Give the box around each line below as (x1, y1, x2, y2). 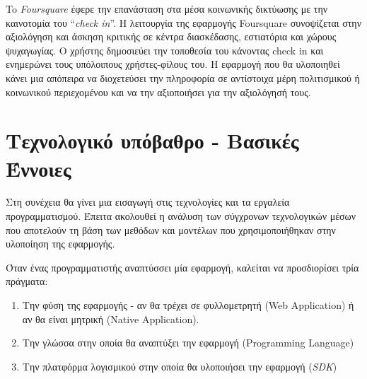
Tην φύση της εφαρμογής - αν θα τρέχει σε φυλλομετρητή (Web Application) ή (22, 298, 354, 313)
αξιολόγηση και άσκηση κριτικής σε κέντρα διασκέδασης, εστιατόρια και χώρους (6, 29, 337, 44)
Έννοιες (6, 153, 71, 182)
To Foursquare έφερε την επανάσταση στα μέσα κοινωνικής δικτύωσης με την (6, 1, 328, 16)
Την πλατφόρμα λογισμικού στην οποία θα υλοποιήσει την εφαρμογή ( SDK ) (22, 358, 337, 373)
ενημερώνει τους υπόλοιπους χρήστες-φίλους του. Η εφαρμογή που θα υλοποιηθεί (6, 57, 340, 71)
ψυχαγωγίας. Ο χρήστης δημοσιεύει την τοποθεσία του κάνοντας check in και (6, 42, 324, 57)
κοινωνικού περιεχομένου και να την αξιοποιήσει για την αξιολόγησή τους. (6, 84, 311, 99)
